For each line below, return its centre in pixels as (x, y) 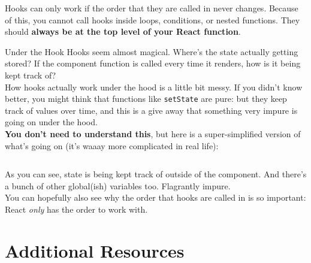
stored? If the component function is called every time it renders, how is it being (153, 63)
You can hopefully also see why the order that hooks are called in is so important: (155, 197)
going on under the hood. (51, 122)
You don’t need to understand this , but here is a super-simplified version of (153, 134)
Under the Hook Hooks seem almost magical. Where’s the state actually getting (152, 51)
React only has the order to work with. (76, 209)
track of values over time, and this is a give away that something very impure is (151, 110)
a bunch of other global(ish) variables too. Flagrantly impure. (118, 185)
